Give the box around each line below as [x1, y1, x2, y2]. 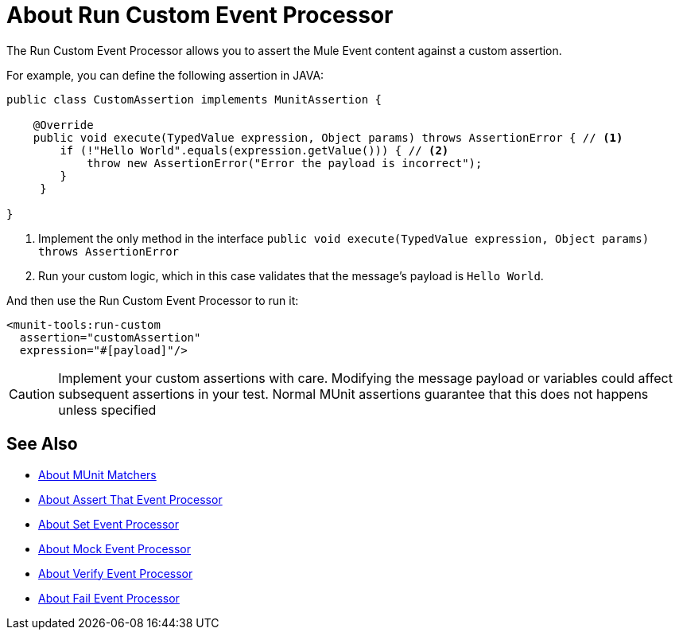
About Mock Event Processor [38, 541, 192, 556]
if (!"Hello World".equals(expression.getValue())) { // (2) [60, 143, 449, 157]
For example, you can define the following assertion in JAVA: [6, 68, 324, 82]
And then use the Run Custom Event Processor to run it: [6, 293, 299, 307]
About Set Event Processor [38, 517, 180, 531]
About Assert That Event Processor [38, 492, 223, 506]
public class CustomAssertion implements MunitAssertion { [6, 92, 382, 106]
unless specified [58, 401, 157, 418]
